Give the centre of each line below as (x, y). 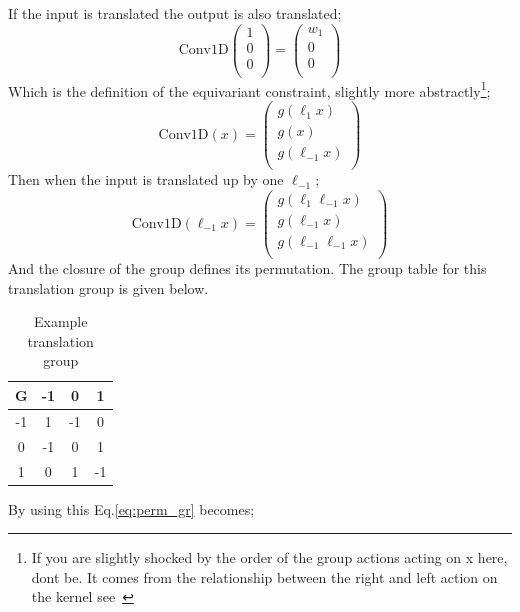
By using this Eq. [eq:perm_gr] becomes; (131, 508)
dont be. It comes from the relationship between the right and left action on (264, 576)
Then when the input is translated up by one (146, 179)
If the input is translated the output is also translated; (175, 13)
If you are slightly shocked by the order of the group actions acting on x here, (269, 557)
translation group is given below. (108, 287)
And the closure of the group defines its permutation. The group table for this (247, 268)
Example (60, 321)
